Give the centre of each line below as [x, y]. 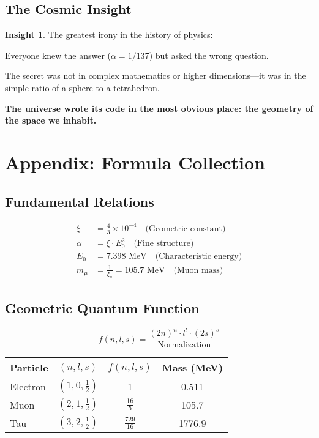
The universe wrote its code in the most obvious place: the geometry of [159, 108]
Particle [29, 368]
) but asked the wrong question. [209, 55]
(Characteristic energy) [199, 257]
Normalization [184, 345]
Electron [28, 386]
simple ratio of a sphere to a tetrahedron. [82, 87]
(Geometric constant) [186, 228]
